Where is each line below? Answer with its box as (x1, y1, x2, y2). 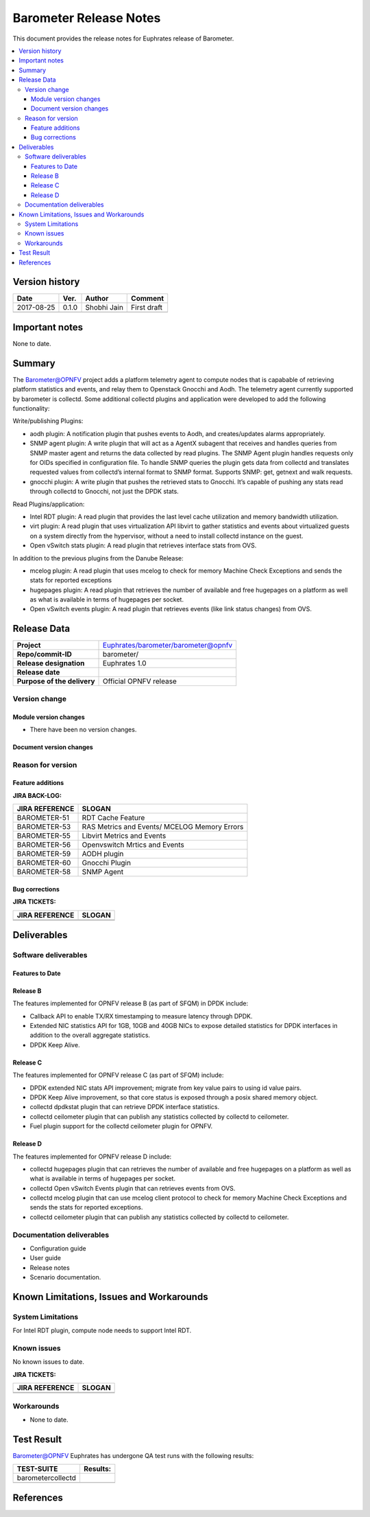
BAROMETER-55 (16, 831, 71, 841)
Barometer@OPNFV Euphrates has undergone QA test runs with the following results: (12, 1451, 254, 1459)
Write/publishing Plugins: (12, 417, 84, 425)
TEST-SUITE (16, 1464, 58, 1474)
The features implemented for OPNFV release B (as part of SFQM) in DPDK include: (12, 999, 249, 1007)
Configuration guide (29, 1244, 87, 1253)
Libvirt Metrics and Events (82, 831, 166, 841)
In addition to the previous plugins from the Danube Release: (12, 554, 184, 562)
